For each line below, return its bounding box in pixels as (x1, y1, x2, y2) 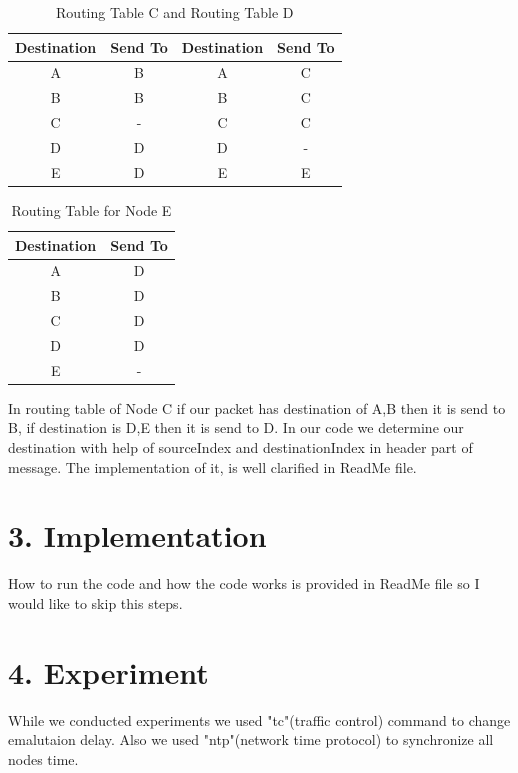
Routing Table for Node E (11, 199, 172, 220)
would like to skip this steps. (8, 592, 183, 613)
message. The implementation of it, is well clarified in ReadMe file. (8, 456, 417, 477)
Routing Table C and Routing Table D (56, 2, 294, 22)
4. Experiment (8, 651, 209, 692)
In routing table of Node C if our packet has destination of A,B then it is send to (8, 397, 506, 418)
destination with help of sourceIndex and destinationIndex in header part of (8, 437, 473, 457)
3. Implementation (8, 515, 267, 556)
